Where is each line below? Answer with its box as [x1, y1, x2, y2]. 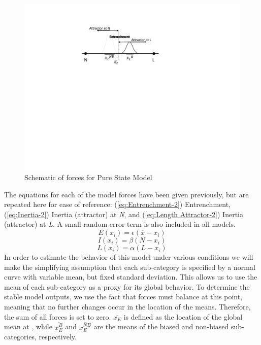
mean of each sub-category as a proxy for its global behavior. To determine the [4, 281, 250, 292]
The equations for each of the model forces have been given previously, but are [4, 189, 249, 199]
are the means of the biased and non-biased [93, 321, 229, 332]
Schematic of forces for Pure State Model [24, 172, 152, 183]
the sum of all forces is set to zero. [4, 311, 111, 322]
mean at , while [4, 321, 52, 332]
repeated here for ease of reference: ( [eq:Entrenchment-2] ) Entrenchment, [4, 199, 231, 210]
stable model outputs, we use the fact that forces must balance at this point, [4, 291, 243, 302]
